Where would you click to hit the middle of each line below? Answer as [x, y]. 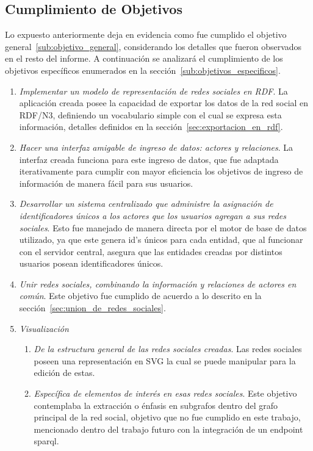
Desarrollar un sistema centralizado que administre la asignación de [146, 204]
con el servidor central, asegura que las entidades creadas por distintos [151, 251]
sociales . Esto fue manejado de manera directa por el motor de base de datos [163, 227]
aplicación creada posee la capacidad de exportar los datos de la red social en [164, 103]
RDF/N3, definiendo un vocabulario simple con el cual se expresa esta [150, 114]
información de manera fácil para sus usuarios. [106, 183]
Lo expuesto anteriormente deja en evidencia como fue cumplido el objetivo [146, 34]
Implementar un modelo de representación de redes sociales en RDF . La [153, 91]
